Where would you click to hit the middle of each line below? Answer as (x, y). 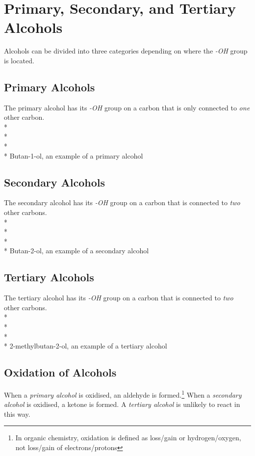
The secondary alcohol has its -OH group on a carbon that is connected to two (122, 202)
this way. (17, 414)
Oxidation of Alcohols (60, 372)
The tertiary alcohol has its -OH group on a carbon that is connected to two (119, 298)
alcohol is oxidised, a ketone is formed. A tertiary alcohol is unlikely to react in (122, 404)
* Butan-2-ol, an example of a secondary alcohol (76, 251)
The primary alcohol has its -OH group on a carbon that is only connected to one (127, 107)
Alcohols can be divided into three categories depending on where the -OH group (126, 51)
